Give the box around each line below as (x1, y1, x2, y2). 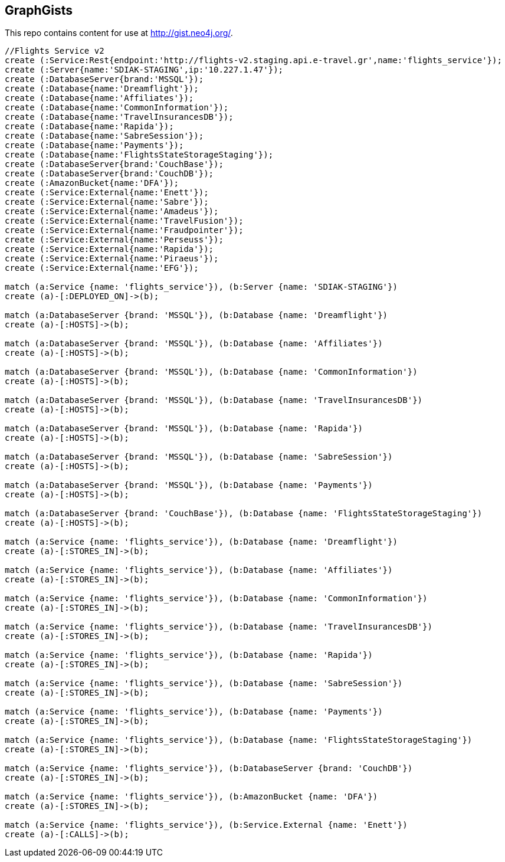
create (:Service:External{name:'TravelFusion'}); (5, 216, 244, 226)
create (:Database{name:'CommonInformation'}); (5, 103, 229, 113)
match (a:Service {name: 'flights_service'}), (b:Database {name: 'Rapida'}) (5, 650, 373, 660)
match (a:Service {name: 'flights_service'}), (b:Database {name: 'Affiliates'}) (5, 565, 393, 575)
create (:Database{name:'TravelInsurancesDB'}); (5, 112, 234, 122)
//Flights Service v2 (5, 46, 104, 56)
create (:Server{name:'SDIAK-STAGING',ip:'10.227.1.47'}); (5, 65, 284, 75)
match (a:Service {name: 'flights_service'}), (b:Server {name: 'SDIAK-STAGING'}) (5, 282, 398, 292)
